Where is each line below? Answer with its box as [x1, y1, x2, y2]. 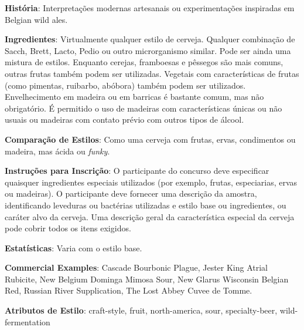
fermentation [5, 315, 50, 328]
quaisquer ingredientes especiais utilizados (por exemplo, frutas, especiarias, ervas [5, 176, 298, 188]
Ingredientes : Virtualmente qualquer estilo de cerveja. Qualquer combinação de [5, 33, 295, 45]
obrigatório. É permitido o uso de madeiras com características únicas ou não [5, 102, 282, 114]
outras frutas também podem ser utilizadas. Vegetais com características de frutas [5, 67, 299, 79]
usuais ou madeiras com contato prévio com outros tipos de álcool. [5, 113, 244, 126]
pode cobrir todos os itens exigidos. [5, 222, 131, 234]
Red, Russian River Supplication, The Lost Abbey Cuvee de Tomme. [5, 284, 252, 297]
